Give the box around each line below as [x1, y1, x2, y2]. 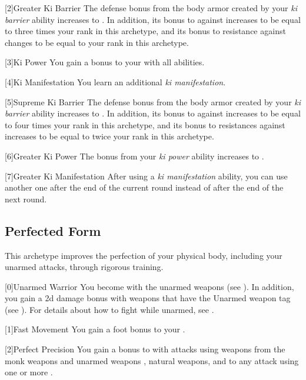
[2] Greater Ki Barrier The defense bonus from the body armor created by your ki [5, 2, 297, 14]
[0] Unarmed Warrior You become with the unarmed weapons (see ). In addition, [5, 280, 294, 292]
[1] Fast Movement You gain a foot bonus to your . [5, 323, 185, 335]
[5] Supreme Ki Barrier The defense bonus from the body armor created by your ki [5, 95, 301, 108]
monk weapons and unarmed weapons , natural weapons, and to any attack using [5, 354, 299, 366]
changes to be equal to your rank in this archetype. [5, 36, 189, 48]
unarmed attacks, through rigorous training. [5, 261, 164, 273]
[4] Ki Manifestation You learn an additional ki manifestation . [5, 75, 226, 88]
